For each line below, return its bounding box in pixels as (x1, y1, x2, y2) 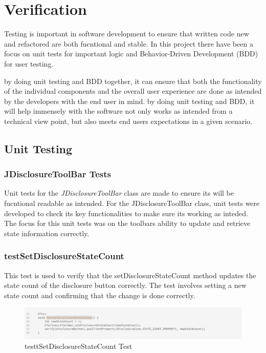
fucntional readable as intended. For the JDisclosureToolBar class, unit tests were (4, 198, 260, 209)
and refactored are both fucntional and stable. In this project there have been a (4, 38, 253, 49)
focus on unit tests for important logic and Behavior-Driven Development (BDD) (4, 48, 258, 59)
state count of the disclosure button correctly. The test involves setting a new (4, 280, 247, 290)
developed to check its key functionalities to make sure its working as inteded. (4, 207, 248, 218)
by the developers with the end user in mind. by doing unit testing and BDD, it (4, 95, 255, 106)
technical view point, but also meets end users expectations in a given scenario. (4, 115, 253, 126)
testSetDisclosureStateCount (4, 250, 124, 262)
